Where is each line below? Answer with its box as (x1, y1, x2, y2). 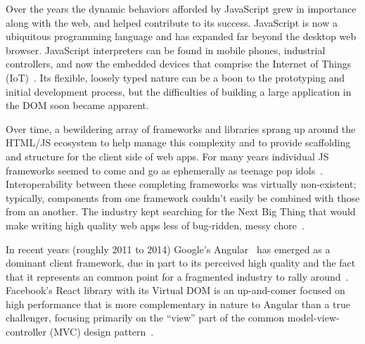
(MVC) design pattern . (49, 324, 154, 339)
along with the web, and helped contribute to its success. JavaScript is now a (6, 15, 338, 30)
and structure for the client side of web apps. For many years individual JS (6, 148, 329, 163)
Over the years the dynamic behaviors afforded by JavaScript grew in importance (6, 1, 357, 15)
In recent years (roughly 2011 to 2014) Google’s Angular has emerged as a (6, 241, 331, 256)
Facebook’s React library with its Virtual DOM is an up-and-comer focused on (6, 283, 345, 298)
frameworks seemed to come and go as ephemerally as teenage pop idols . (6, 163, 324, 177)
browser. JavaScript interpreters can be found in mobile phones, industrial (6, 42, 326, 57)
